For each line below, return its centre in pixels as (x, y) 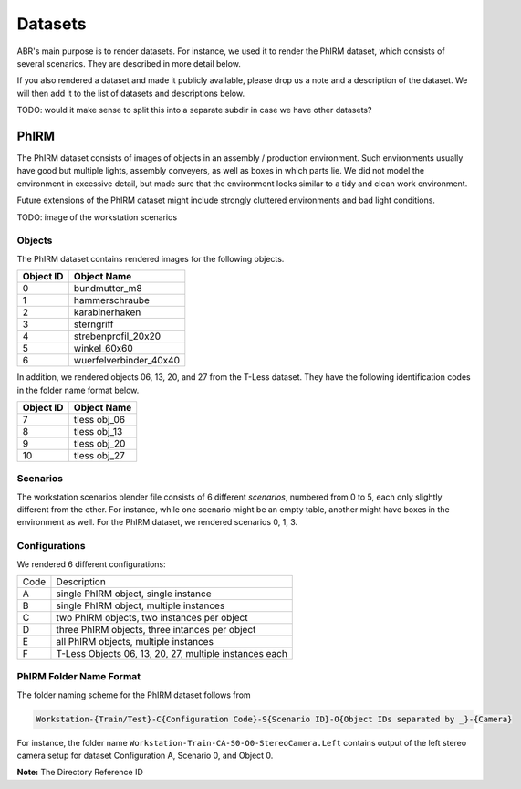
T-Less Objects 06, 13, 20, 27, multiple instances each (172, 653)
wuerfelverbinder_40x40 (127, 361)
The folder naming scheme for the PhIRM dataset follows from (134, 695)
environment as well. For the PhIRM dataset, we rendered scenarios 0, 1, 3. (157, 522)
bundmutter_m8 (108, 289)
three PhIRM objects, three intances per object (156, 629)
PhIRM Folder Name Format (79, 677)
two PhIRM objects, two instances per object (152, 617)
